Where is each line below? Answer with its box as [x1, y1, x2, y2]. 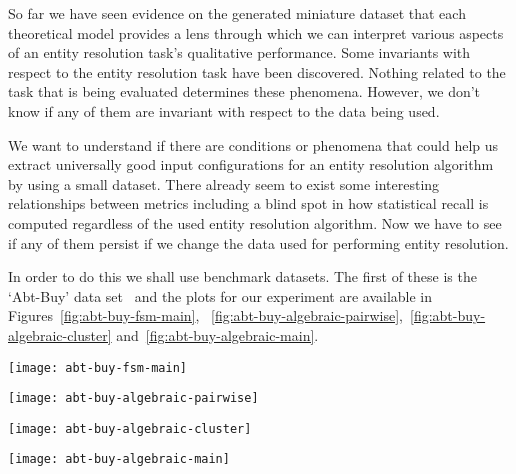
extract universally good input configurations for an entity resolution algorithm [8, 154, 494, 175]
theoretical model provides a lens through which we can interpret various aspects [8, 22, 504, 43]
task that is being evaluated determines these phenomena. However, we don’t [8, 81, 481, 102]
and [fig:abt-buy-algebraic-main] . [116, 324, 319, 345]
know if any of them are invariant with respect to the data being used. [8, 100, 440, 121]
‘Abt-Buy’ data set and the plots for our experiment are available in [8, 285, 433, 306]
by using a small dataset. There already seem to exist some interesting [8, 173, 440, 194]
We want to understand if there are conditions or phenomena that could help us [8, 134, 499, 155]
